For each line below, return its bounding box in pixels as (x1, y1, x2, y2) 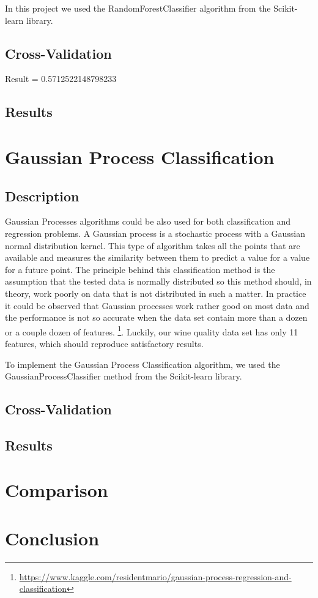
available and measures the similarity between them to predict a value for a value (5, 251, 310, 264)
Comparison (5, 477, 108, 503)
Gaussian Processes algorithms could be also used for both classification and (5, 215, 291, 228)
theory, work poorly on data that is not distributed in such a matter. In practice (5, 286, 306, 299)
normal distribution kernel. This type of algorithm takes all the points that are (5, 239, 300, 252)
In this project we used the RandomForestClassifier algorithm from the (5, 2, 271, 14)
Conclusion (5, 525, 100, 550)
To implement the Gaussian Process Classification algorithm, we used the (5, 357, 280, 370)
